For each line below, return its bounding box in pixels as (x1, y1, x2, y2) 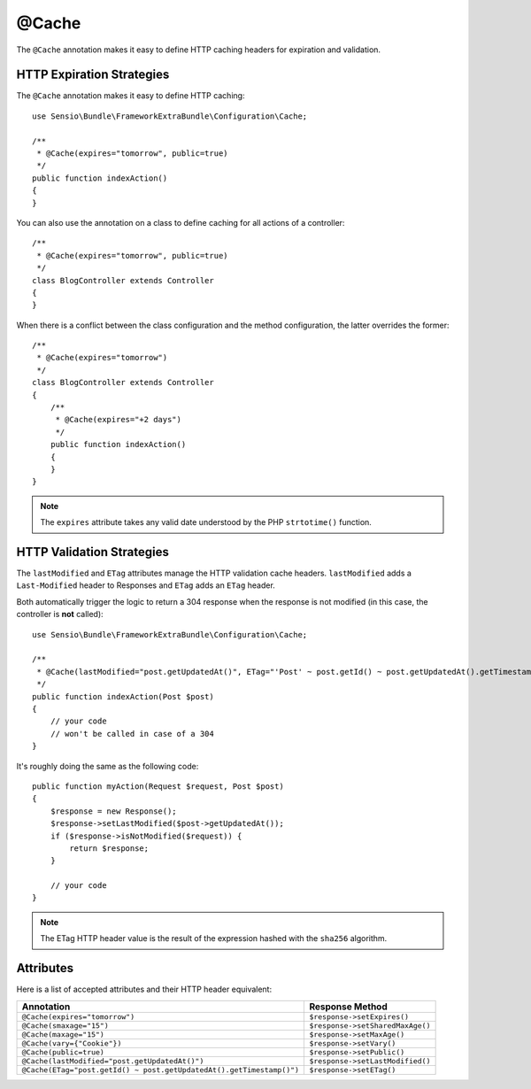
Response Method (309, 1000, 389, 1013)
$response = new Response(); (50, 806, 177, 816)
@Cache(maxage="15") (21, 1030, 105, 1039)
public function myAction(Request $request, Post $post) (32, 781, 285, 792)
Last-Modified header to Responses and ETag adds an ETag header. (16, 580, 276, 591)
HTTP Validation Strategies (16, 544, 170, 560)
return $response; (69, 843, 150, 853)
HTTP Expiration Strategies (16, 67, 170, 82)
